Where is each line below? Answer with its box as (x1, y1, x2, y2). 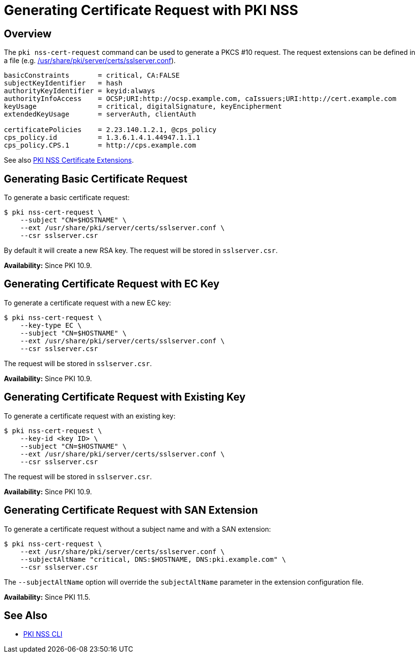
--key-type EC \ (20, 321, 82, 329)
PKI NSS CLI (23, 630, 63, 639)
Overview (4, 27, 52, 40)
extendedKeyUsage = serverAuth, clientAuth (4, 110, 196, 118)
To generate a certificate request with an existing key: (4, 411, 176, 420)
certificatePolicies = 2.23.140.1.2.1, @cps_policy (4, 126, 217, 134)
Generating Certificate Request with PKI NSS (4, 2, 298, 18)
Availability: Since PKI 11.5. (4, 592, 91, 601)
